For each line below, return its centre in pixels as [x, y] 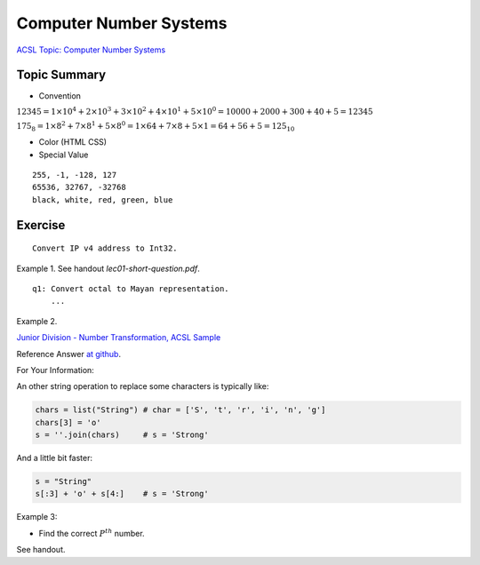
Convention [60, 96]
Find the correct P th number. [92, 533]
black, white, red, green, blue [103, 199]
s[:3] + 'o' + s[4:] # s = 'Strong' [122, 494]
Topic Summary [61, 75]
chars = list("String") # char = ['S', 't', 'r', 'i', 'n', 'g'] [180, 410]
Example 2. [37, 321]
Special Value [64, 155]
